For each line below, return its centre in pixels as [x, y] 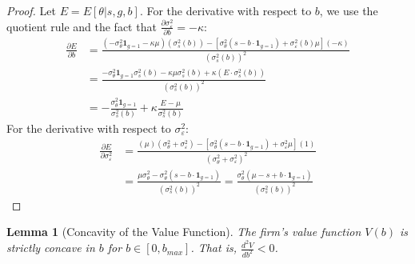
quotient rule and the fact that [82, 26]
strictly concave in [51, 248]
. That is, [213, 248]
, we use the [349, 10]
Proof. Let [31, 10]
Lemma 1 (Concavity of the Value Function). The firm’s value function [184, 232]
